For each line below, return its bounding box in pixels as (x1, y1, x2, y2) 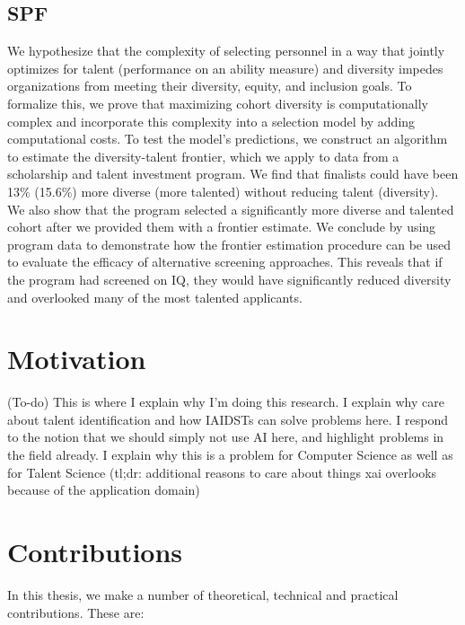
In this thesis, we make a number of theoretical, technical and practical (7, 585, 399, 603)
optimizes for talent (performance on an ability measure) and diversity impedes (7, 58, 443, 77)
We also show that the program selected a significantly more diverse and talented (7, 199, 454, 218)
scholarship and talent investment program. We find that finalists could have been (7, 164, 459, 183)
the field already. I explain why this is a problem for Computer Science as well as (7, 445, 453, 464)
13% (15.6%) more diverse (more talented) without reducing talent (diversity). (7, 181, 439, 200)
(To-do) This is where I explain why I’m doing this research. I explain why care (7, 392, 444, 411)
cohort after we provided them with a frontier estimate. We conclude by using (7, 217, 436, 236)
